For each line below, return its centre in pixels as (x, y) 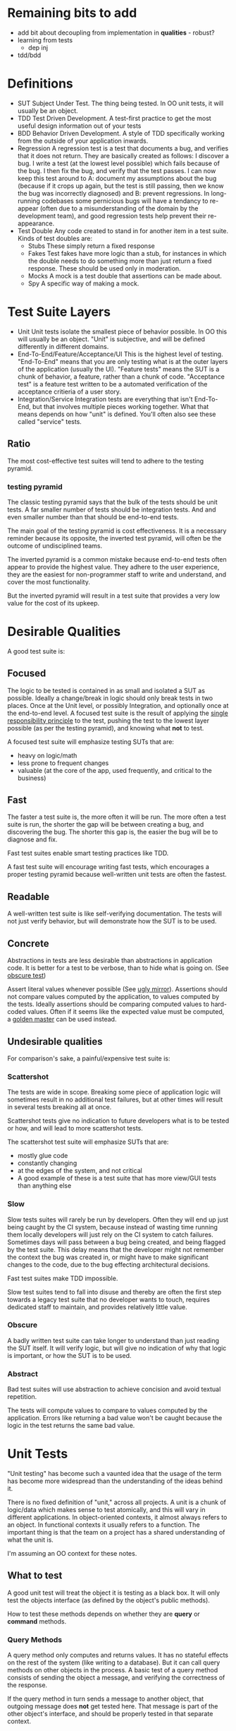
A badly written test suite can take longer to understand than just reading (113, 1340)
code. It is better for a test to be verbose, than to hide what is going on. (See (118, 968)
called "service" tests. (50, 421)
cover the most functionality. (49, 581)
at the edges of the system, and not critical (80, 1171)
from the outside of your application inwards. (83, 141)
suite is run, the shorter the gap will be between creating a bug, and (106, 825)
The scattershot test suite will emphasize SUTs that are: (88, 1142)
